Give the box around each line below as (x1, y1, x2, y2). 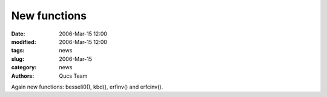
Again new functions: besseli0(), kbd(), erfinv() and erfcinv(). (11, 83, 163, 90)
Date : (11, 30, 25, 37)
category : (11, 64, 37, 71)
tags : (11, 47, 25, 54)
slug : (11, 55, 24, 63)
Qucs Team (59, 72, 88, 80)
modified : (11, 38, 36, 45)
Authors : (11, 72, 35, 80)
